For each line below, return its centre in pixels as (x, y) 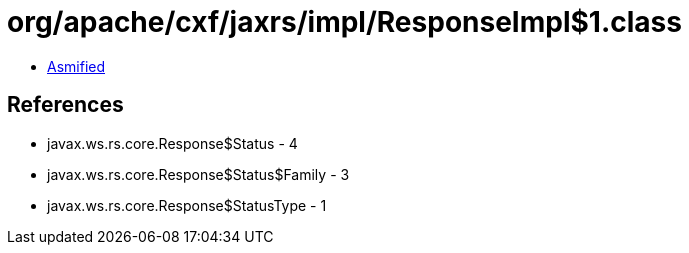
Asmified (76, 66)
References (65, 105)
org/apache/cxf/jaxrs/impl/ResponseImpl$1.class (344, 22)
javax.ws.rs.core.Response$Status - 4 (172, 143)
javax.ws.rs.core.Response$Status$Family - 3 (198, 174)
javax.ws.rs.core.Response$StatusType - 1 (187, 205)
